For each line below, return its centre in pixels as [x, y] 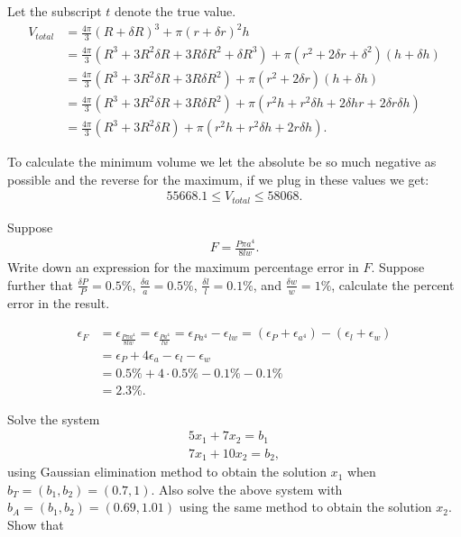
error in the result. [59, 302]
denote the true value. [175, 11]
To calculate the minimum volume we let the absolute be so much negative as [222, 162]
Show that [36, 524]
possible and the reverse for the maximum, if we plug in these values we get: [218, 179]
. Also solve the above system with [247, 489]
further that [40, 284]
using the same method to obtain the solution [305, 507]
